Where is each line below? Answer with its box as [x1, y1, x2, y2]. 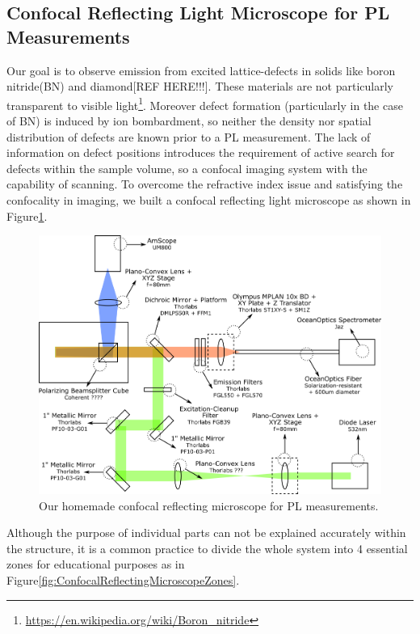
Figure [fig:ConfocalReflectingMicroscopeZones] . [6, 571, 240, 588]
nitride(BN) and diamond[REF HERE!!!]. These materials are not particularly [6, 78, 393, 95]
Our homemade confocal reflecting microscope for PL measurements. [39, 497, 379, 514]
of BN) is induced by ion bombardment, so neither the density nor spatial [6, 112, 372, 129]
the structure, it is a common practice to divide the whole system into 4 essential [6, 539, 408, 556]
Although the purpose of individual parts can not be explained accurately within [6, 524, 406, 541]
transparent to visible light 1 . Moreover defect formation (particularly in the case [6, 94, 403, 113]
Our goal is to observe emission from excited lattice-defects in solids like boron [6, 61, 396, 78]
